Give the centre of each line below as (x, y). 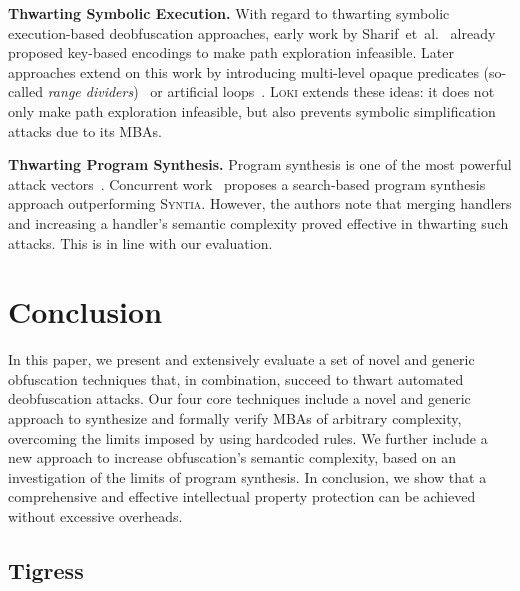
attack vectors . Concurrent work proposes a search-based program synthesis (247, 183)
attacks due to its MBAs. (85, 130)
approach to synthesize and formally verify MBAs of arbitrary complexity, (235, 418)
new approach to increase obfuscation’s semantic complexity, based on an (232, 457)
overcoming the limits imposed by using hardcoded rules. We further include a (248, 437)
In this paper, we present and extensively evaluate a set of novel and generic (241, 359)
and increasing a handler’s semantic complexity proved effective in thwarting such (258, 222)
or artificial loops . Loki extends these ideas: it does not (322, 91)
